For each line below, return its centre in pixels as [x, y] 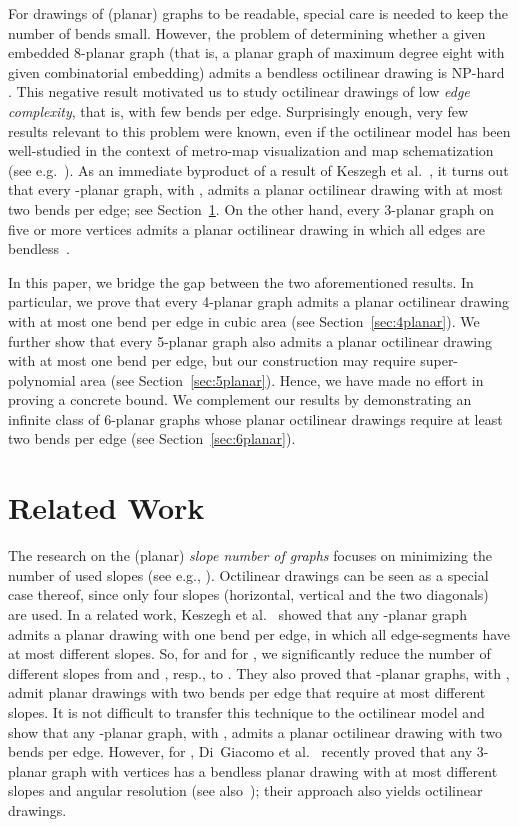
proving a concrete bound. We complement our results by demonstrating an [240, 399]
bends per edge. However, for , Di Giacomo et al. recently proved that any [240, 751]
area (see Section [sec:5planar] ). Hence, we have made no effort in [282, 379]
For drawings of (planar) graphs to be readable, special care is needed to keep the [258, 13]
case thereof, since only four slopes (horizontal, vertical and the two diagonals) [248, 594]
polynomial [42, 379]
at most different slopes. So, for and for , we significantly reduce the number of [249, 653]
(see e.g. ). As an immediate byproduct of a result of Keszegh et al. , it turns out [258, 169]
